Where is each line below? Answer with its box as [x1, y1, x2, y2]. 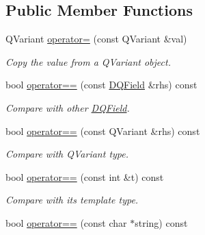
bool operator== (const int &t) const [5, 169, 164, 184]
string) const [135, 215, 188, 230]
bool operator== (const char [5, 215, 127, 230]
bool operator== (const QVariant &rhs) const [5, 123, 200, 138]
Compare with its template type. [5, 193, 139, 207]
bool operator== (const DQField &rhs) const [5, 77, 197, 92]
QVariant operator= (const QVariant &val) [5, 32, 187, 46]
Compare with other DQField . [5, 100, 130, 114]
